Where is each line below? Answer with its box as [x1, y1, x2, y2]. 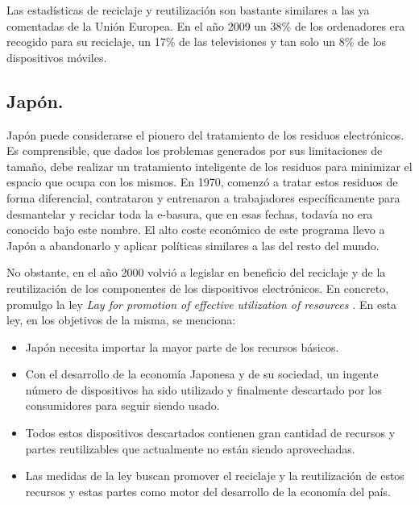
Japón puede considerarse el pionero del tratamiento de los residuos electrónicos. [6, 126, 404, 143]
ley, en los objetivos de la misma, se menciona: [6, 311, 236, 328]
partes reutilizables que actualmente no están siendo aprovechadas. [25, 440, 355, 457]
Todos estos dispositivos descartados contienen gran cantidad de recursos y [25, 424, 396, 441]
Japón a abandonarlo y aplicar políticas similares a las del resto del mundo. [6, 236, 380, 253]
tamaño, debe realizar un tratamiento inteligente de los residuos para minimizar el [6, 157, 413, 174]
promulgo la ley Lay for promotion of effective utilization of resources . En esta [6, 295, 397, 312]
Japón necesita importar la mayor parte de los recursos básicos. [25, 338, 339, 355]
